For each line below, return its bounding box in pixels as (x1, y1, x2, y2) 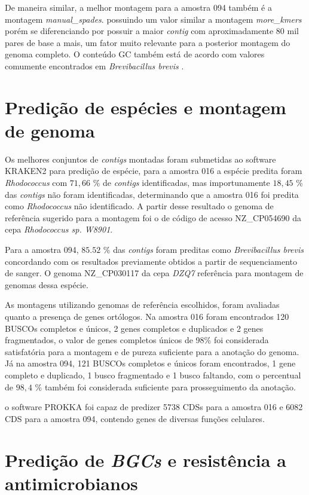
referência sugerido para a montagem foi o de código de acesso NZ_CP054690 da (5, 211, 301, 224)
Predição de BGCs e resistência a (5, 447, 286, 472)
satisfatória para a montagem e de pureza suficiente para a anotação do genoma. (5, 345, 299, 357)
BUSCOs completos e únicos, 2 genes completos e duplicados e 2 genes (5, 322, 264, 334)
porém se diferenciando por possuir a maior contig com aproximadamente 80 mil (5, 25, 299, 37)
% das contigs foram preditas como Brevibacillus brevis (103, 243, 304, 256)
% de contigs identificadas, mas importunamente (93, 176, 270, 189)
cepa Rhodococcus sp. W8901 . (5, 223, 113, 236)
